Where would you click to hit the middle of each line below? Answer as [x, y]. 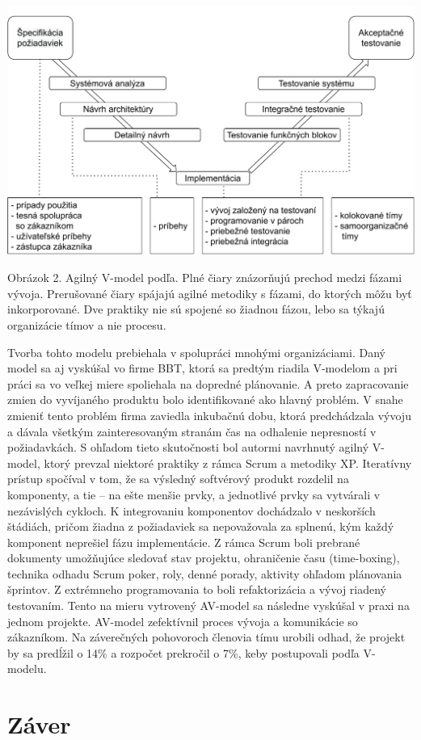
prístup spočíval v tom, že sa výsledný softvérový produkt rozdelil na [178, 479]
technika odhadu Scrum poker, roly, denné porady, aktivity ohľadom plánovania [205, 573]
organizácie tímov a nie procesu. [87, 324]
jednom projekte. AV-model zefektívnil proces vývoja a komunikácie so [183, 621]
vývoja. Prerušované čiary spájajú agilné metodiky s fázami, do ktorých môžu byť [210, 293]
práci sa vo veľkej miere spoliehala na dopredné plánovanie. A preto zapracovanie [208, 383]
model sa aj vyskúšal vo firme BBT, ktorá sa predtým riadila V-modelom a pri [202, 368]
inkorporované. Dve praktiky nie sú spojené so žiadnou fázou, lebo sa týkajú [196, 309]
